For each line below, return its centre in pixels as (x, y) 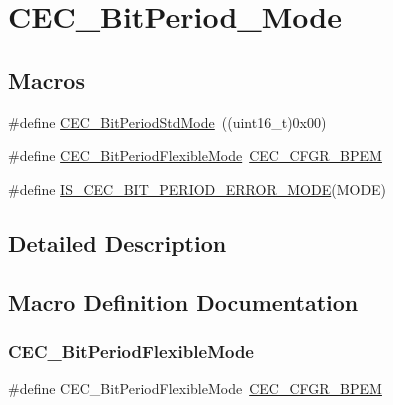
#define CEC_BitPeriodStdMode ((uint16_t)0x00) (167, 121)
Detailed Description (117, 242)
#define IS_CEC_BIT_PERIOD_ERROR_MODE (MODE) (197, 188)
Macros (46, 79)
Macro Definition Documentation (183, 301)
